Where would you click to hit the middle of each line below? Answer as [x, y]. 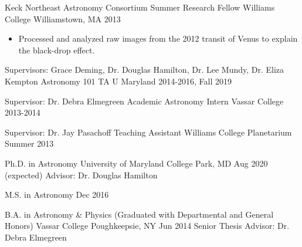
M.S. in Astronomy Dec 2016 [57, 194]
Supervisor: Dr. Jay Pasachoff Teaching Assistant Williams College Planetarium [148, 132]
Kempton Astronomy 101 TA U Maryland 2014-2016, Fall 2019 [118, 81]
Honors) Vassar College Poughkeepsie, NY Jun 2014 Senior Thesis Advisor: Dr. [147, 226]
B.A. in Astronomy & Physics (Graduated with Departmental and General [139, 214]
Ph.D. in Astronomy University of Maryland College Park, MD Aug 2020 [136, 163]
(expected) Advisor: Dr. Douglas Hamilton [81, 175]
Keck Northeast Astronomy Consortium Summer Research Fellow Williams [140, 7]
